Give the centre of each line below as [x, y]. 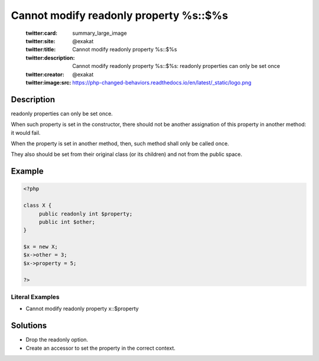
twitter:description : [50, 58]
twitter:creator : [45, 74]
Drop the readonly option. [57, 340]
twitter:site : [40, 41]
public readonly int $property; [86, 214]
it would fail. [26, 132]
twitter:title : [41, 50]
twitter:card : [42, 33]
